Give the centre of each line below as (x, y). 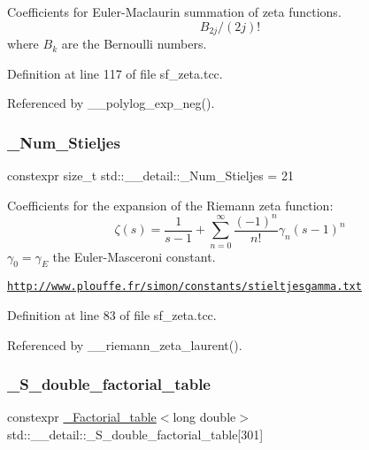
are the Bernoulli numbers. (134, 44)
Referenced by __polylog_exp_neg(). (111, 103)
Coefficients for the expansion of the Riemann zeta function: (170, 205)
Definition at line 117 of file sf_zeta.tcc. (115, 73)
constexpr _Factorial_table (82, 417)
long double (204, 417)
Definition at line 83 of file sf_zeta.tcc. (112, 314)
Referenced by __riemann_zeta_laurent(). (125, 344)
